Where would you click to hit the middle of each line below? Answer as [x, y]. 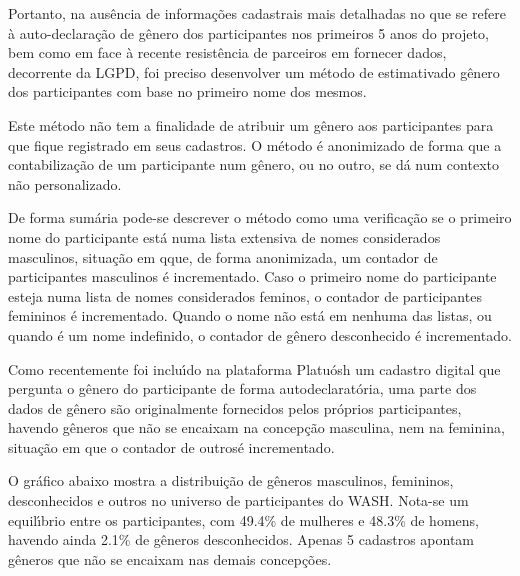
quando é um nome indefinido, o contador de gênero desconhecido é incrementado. [260, 334]
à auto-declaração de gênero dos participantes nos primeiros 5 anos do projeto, [248, 32]
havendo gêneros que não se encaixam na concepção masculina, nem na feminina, [256, 427]
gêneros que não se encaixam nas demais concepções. [170, 558]
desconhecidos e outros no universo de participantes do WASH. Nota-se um [238, 500]
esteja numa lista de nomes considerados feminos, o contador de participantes [245, 295]
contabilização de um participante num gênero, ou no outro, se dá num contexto [253, 164]
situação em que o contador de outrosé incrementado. [171, 446]
